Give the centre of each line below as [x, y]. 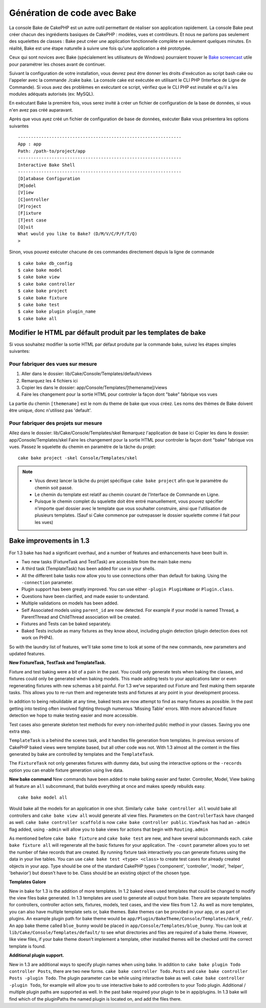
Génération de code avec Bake [73, 13]
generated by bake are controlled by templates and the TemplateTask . [82, 754]
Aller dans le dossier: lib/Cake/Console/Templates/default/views [87, 374]
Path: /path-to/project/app [52, 151]
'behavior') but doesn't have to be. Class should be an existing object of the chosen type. [100, 873]
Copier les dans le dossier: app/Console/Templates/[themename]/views [94, 388]
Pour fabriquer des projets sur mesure [56, 423]
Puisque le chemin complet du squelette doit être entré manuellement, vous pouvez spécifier [129, 501]
